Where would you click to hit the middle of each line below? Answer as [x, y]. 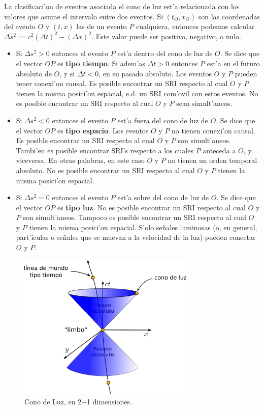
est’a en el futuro [233, 63]
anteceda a [219, 150]
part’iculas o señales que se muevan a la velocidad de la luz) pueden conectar [136, 237]
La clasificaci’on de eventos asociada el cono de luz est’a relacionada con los [122, 6]
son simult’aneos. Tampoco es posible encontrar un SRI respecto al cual [135, 217]
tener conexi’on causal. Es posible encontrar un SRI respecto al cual [122, 83]
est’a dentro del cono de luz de [165, 53]
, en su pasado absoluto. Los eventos [155, 73]
